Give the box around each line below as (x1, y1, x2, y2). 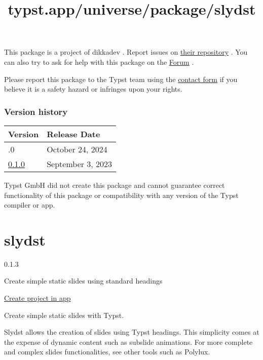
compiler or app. (4, 199, 55, 210)
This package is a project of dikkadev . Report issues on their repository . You (4, 47, 248, 57)
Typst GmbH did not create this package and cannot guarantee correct (4, 179, 225, 190)
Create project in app (4, 293, 71, 303)
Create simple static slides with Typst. (4, 309, 124, 320)
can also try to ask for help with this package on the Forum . (4, 56, 194, 67)
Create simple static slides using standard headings (4, 275, 163, 286)
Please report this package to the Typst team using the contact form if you (4, 73, 238, 84)
